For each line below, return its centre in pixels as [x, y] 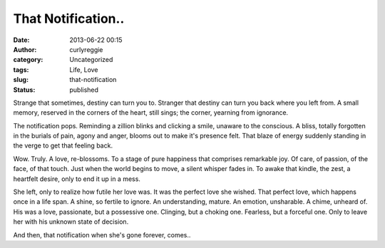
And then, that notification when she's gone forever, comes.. [102, 234]
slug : [21, 80]
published [84, 90]
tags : [21, 69]
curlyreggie [86, 49]
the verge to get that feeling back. [63, 145]
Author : [25, 49]
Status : [24, 90]
